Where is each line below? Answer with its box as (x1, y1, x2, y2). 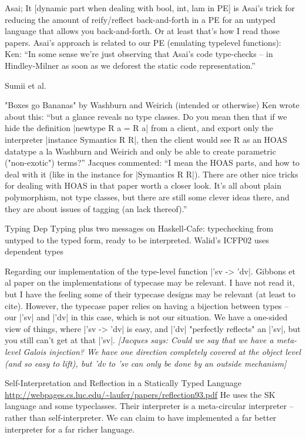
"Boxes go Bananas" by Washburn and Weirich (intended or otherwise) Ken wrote (5, 99, 300, 111)
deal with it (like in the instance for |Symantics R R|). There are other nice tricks (5, 167, 298, 180)
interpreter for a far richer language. (5, 423, 135, 435)
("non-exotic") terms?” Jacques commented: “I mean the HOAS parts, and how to (5, 156, 300, 169)
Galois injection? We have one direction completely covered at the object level (23, 346, 301, 358)
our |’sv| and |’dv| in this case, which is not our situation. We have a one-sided (5, 311, 288, 323)
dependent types (5, 245, 64, 257)
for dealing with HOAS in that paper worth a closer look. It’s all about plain (5, 179, 281, 192)
